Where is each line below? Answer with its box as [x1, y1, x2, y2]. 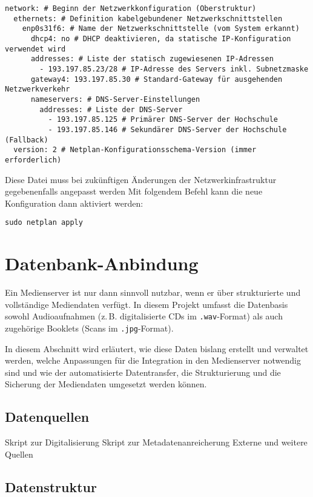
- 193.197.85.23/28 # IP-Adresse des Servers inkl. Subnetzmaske [39, 64, 309, 73]
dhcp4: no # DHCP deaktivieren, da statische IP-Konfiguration [30, 34, 291, 43]
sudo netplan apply [5, 218, 83, 227]
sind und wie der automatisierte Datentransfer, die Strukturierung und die [5, 365, 281, 378]
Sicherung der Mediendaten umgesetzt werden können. [5, 378, 207, 390]
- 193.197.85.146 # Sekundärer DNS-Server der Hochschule [48, 125, 287, 134]
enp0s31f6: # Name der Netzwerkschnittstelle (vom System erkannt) [22, 24, 300, 33]
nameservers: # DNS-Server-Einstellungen [30, 95, 200, 104]
